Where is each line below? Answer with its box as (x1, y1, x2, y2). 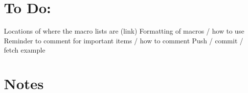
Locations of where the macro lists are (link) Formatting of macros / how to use (4, 26, 245, 36)
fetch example (4, 45, 45, 55)
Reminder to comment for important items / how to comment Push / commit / (4, 35, 244, 45)
